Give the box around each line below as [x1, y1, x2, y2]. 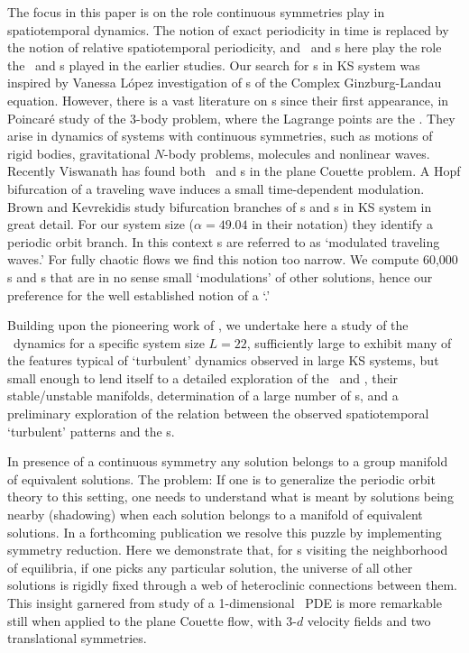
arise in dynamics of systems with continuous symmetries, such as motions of [7, 126, 433, 145]
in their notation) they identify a [252, 215, 433, 234]
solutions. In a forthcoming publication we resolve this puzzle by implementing [7, 522, 442, 541]
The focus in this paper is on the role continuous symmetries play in [7, 3, 385, 21]
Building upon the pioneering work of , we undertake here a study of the [7, 316, 409, 335]
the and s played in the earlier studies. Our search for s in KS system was [7, 55, 420, 74]
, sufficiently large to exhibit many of [246, 333, 452, 352]
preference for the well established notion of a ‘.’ [7, 285, 271, 304]
